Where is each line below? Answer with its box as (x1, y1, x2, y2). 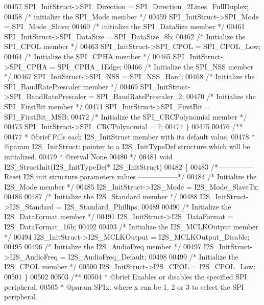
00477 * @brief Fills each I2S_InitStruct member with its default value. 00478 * (4, 131, 255, 142)
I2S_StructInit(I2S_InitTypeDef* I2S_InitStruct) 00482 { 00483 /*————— (4, 161, 254, 172)
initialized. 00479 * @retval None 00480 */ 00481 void (4, 151, 173, 161)
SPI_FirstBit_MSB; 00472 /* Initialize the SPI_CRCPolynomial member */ (4, 111, 247, 122)
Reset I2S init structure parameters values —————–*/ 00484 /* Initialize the (4, 171, 257, 182)
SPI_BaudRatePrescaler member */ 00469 (4, 81, 138, 91)
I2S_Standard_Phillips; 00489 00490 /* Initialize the (64, 201, 231, 212)
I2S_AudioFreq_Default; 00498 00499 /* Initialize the (68, 251, 238, 262)
